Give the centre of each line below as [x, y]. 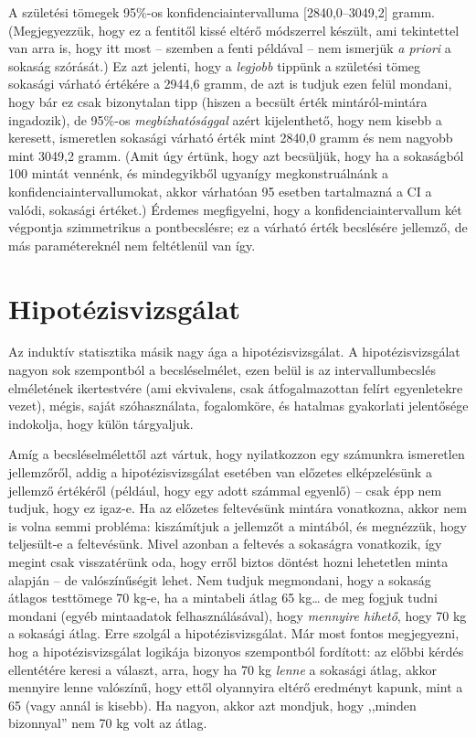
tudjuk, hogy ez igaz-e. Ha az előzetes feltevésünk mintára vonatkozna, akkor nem [238, 508]
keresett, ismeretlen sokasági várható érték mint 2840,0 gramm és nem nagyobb [231, 138]
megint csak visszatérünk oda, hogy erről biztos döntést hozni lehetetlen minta [228, 561]
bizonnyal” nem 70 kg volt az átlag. [108, 723]
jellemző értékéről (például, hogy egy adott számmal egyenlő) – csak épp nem [225, 490]
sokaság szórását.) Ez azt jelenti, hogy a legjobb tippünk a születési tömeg [215, 65]
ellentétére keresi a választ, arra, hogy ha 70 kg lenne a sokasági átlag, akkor [222, 669]
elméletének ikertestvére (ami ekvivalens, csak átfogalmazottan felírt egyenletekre [236, 387]
